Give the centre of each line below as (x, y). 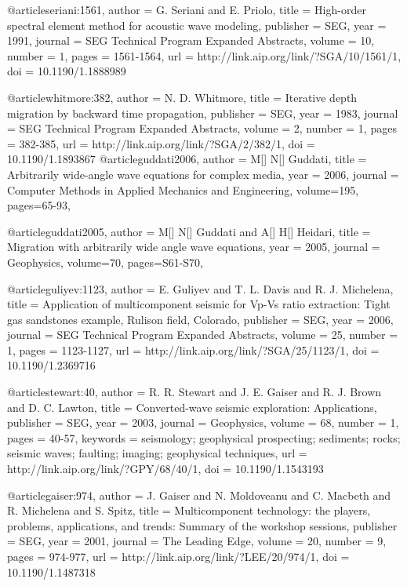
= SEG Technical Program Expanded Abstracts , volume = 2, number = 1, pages (202, 128)
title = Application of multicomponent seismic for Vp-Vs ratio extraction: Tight (199, 304)
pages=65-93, (39, 205)
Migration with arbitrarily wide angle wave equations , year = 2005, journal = (194, 247)
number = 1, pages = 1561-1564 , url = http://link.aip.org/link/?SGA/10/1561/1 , (204, 55)
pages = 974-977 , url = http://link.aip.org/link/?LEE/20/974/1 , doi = (178, 556)
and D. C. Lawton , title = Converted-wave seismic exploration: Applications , (192, 407)
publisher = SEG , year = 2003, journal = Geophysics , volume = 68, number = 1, (203, 422)
